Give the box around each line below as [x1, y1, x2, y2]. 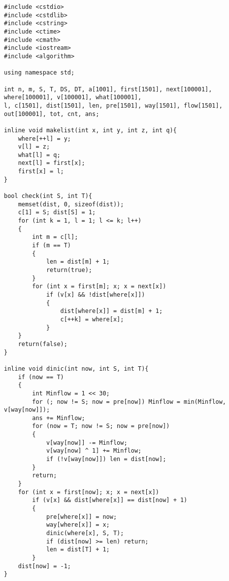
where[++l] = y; [18, 135, 71, 142]
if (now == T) [18, 373, 64, 381]
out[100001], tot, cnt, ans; [4, 110, 99, 117]
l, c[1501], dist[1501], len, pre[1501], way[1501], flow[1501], [4, 102, 223, 109]
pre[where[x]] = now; [46, 513, 117, 520]
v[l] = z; [18, 143, 50, 151]
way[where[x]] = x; [46, 521, 110, 529]
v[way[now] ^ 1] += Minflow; [46, 447, 142, 455]
